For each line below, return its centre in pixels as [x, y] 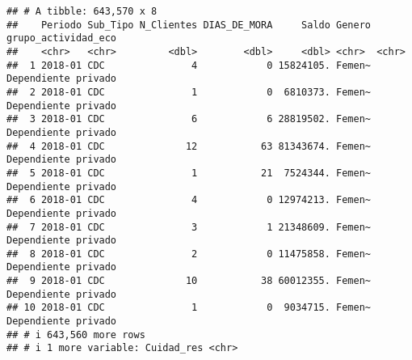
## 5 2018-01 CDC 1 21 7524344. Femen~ [189, 173]
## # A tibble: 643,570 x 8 [82, 11]
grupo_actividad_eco [62, 38]
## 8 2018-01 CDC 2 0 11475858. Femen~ [189, 254]
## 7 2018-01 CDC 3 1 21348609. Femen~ [189, 227]
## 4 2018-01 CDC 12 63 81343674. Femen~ [189, 146]
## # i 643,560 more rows [76, 335]
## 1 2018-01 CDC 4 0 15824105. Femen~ [189, 65]
